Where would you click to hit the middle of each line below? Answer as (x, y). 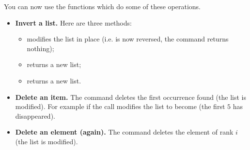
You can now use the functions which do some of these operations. (102, 6)
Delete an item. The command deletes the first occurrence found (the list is (131, 97)
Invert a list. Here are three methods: (73, 22)
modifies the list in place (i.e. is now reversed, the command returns (128, 39)
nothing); (40, 48)
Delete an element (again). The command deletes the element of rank (124, 132)
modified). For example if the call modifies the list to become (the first (120, 106)
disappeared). (35, 116)
